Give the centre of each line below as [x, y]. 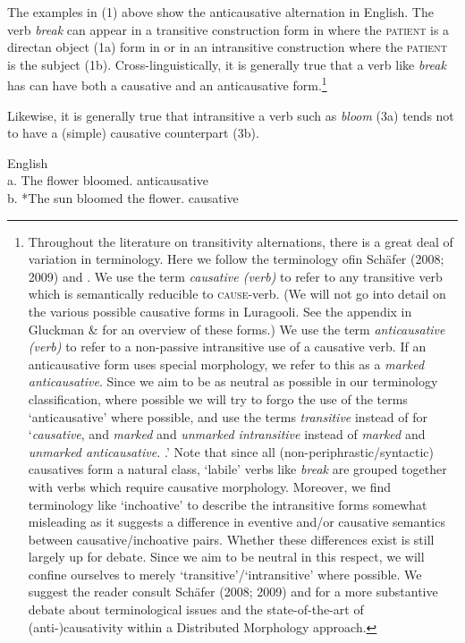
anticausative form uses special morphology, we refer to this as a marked [226, 364]
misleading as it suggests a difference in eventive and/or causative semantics [237, 522]
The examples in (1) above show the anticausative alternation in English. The [220, 12]
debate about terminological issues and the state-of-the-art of [196, 609]
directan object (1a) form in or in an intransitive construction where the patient [227, 47]
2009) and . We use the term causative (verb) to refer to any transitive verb [235, 276]
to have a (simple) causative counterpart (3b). [133, 133]
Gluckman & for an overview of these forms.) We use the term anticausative [237, 329]
